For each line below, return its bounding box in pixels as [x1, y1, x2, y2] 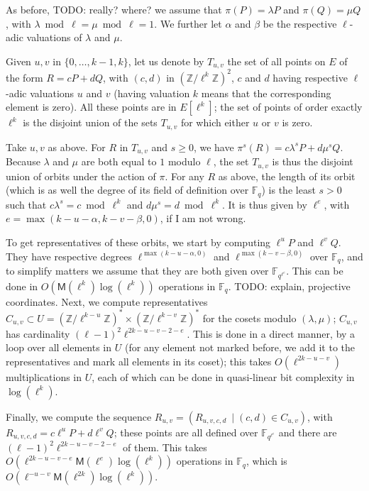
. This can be [286, 263, 343, 278]
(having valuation [114, 85, 190, 100]
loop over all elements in [6, 340, 112, 355]
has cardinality [6, 326, 70, 341]
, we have [193, 139, 234, 154]
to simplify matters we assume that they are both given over [6, 263, 269, 278]
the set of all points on [227, 53, 326, 68]
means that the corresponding [201, 85, 331, 100]
